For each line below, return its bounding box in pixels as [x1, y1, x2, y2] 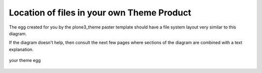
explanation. [9, 46, 34, 52]
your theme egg [9, 58, 41, 63]
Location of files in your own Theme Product [9, 7, 192, 18]
